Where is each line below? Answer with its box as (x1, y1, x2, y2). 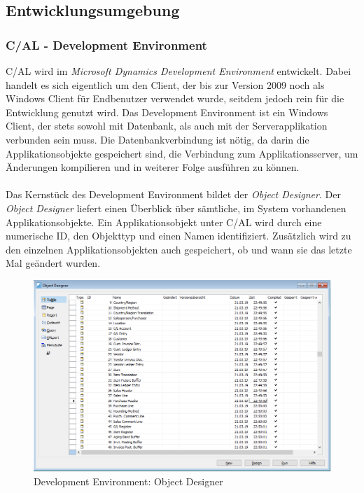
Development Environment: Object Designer (34, 473, 223, 488)
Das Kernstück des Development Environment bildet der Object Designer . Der (6, 187, 341, 202)
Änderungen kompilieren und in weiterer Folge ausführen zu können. (6, 160, 300, 174)
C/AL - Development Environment (6, 36, 207, 53)
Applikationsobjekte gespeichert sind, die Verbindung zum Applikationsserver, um (6, 146, 358, 160)
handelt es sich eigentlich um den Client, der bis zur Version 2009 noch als (6, 77, 325, 92)
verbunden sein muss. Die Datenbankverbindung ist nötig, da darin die (6, 132, 309, 146)
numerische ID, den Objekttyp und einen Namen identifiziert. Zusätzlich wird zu (6, 228, 351, 243)
